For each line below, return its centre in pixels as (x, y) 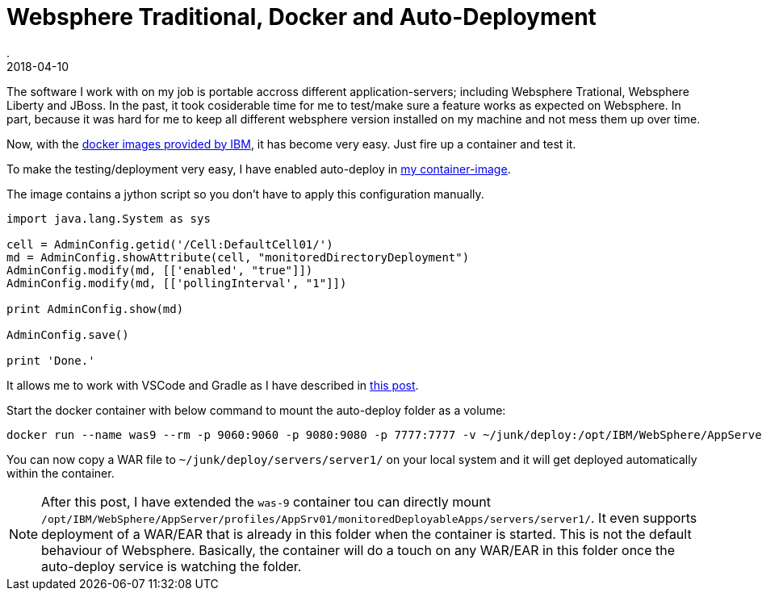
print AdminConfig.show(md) (95, 309)
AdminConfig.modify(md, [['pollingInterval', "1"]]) (177, 283)
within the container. (61, 473)
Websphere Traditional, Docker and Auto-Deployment (301, 17)
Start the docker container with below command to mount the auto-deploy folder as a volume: (256, 410)
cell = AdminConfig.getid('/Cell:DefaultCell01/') (170, 244)
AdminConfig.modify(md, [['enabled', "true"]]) (160, 270)
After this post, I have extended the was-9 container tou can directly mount (266, 501)
